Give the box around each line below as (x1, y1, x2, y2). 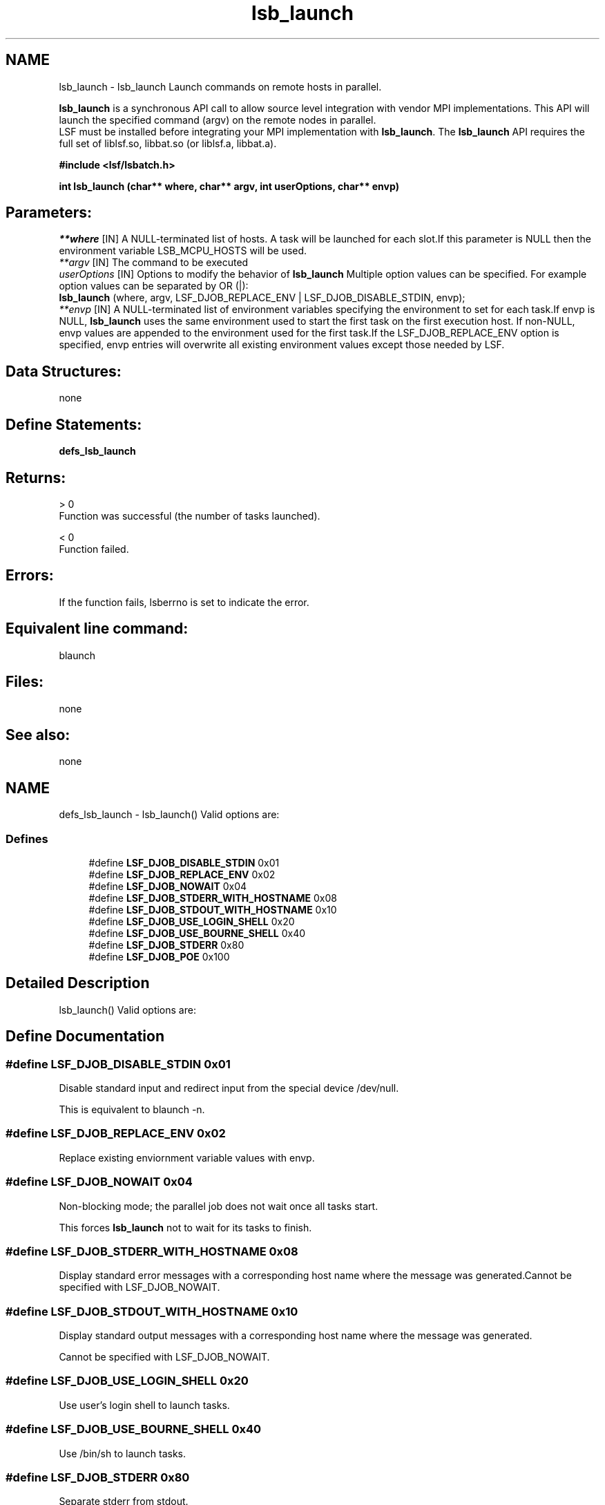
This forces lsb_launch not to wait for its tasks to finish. (59, 1221, 312, 1233)
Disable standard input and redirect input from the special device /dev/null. (59, 1082, 399, 1094)
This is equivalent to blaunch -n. (59, 1104, 205, 1115)
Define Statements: (6, 415, 142, 433)
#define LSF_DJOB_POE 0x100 (88, 950, 230, 963)
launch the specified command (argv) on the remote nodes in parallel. (59, 113, 376, 126)
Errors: (6, 567, 54, 585)
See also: (6, 726, 70, 744)
